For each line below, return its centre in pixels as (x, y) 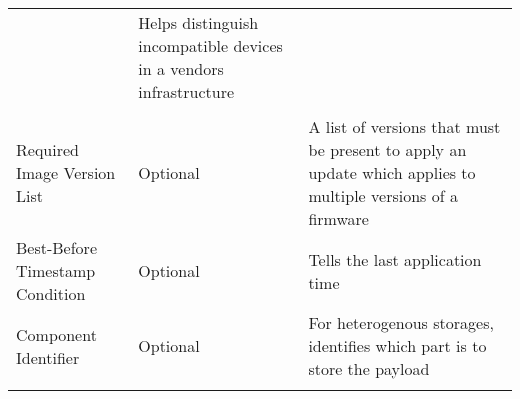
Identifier (48, 357)
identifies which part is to (397, 345)
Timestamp (56, 270)
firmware (338, 218)
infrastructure (186, 91)
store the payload (369, 368)
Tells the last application (395, 259)
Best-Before (56, 247)
